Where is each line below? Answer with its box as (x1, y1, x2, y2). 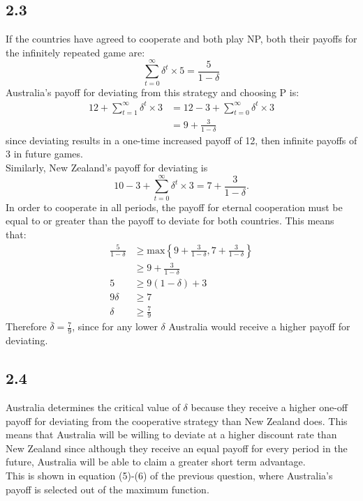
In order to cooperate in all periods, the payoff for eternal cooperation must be (6, 199, 343, 214)
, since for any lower (72, 319, 158, 334)
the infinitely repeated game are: (6, 45, 145, 59)
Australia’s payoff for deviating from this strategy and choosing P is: (6, 84, 299, 99)
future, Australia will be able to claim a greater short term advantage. (6, 454, 306, 469)
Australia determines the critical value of (6, 399, 180, 414)
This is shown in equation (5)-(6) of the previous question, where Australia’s (6, 468, 333, 482)
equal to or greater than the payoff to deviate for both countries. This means (6, 213, 334, 228)
